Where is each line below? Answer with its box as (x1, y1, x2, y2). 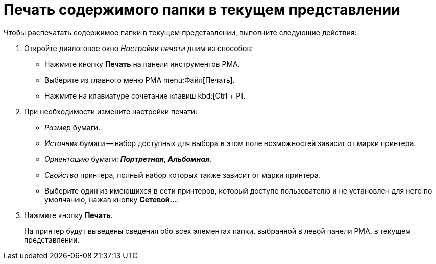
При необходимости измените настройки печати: (24, 107, 198, 116)
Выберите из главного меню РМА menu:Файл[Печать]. (44, 75, 235, 84)
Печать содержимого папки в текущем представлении (4, 1, 400, 18)
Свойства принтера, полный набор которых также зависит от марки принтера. (44, 170, 321, 179)
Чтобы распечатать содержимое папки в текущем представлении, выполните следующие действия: (4, 28, 357, 37)
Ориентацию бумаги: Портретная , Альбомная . (44, 154, 212, 163)
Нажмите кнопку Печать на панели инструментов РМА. (44, 59, 240, 68)
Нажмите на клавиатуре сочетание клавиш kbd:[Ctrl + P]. (44, 91, 246, 100)
